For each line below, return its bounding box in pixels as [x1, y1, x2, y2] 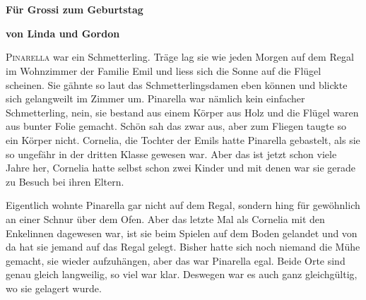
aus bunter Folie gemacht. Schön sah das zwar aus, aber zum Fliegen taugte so [6, 119, 346, 133]
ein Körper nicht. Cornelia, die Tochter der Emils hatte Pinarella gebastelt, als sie [6, 132, 360, 147]
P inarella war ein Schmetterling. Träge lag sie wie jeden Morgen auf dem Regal [6, 49, 354, 64]
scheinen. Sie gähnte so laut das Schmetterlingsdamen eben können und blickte [6, 77, 348, 92]
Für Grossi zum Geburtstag [6, 2, 143, 17]
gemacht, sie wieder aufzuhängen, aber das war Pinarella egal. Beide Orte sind [6, 253, 346, 268]
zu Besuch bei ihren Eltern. [6, 174, 124, 188]
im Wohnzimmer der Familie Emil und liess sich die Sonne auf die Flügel [6, 63, 321, 78]
